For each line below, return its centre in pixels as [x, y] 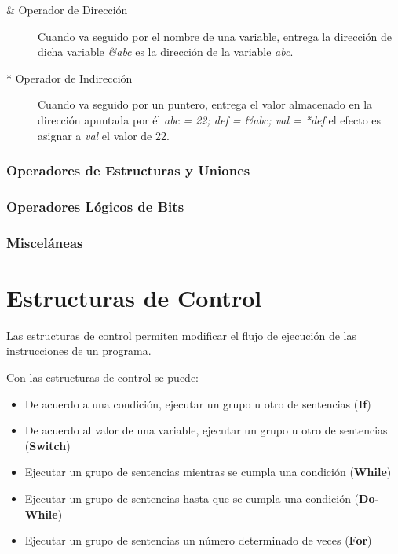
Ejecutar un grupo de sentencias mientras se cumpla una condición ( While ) [208, 472]
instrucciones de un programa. [79, 351]
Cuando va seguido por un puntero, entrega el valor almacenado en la [205, 104]
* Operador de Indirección [69, 78]
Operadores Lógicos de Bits [95, 206]
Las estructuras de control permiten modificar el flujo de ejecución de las [181, 335]
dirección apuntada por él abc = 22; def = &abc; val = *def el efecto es [210, 119]
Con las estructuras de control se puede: [103, 377]
